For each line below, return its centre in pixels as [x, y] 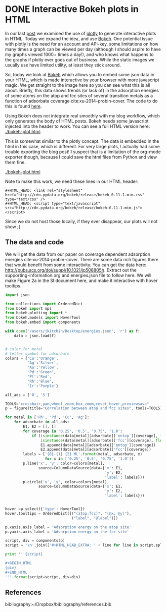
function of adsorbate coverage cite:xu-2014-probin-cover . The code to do [82, 101]
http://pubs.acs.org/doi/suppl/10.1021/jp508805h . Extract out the [71, 270]
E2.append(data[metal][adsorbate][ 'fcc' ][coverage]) [96, 449]
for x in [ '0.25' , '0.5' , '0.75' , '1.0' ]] [89, 459]
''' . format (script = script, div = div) [43, 577]
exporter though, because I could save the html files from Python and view [81, 157]
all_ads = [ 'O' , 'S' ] [27, 395]
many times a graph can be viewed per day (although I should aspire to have [83, 49]
